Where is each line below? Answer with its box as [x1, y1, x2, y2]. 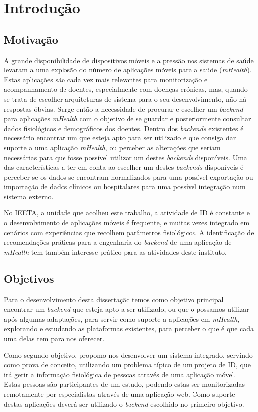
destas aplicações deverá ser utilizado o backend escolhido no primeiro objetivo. [4, 398, 244, 409]
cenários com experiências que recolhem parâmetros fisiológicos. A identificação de [4, 227, 254, 237]
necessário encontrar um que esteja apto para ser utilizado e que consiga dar [4, 133, 236, 143]
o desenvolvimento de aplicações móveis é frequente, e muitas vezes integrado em [4, 217, 250, 228]
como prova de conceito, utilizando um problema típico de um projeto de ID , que [4, 359, 251, 370]
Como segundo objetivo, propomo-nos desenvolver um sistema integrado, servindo [4, 349, 253, 360]
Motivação [4, 31, 58, 47]
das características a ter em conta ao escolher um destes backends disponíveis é [4, 162, 244, 172]
